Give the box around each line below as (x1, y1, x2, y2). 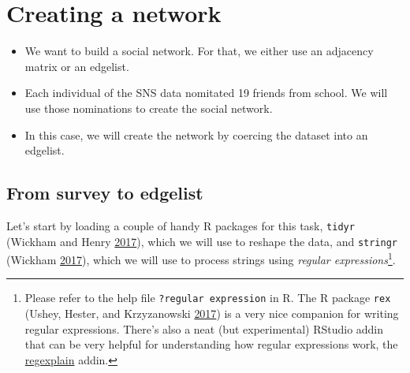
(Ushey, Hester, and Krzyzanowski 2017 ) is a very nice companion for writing (24, 305, 399, 322)
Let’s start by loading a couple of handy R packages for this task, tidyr (6, 217, 355, 233)
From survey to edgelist (6, 181, 203, 205)
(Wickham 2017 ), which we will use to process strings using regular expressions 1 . (6, 249, 396, 267)
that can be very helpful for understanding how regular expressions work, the (24, 336, 398, 352)
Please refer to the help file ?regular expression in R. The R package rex (24, 289, 391, 306)
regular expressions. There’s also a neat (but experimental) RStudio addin (24, 320, 384, 337)
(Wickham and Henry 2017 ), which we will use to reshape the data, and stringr (6, 233, 398, 249)
